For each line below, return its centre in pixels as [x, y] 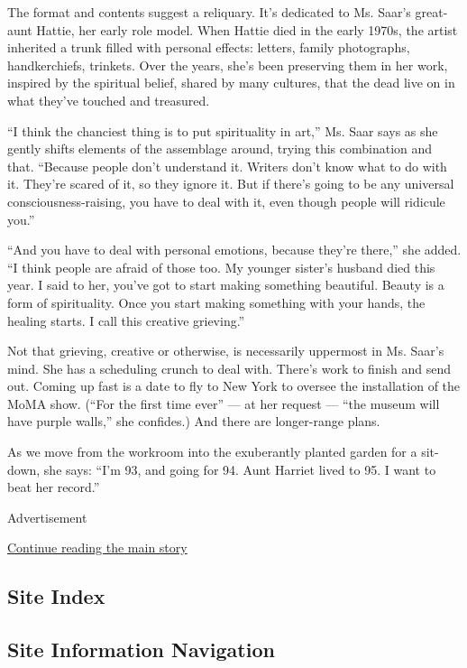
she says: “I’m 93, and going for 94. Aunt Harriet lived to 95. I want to [240, 469]
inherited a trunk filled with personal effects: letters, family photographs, [209, 47]
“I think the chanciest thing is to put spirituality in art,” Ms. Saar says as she [223, 130]
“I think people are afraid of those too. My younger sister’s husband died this [221, 267]
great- [431, 12]
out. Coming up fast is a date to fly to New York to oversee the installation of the [234, 386]
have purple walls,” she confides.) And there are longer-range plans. [194, 421]
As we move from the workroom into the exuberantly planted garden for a [212, 452]
